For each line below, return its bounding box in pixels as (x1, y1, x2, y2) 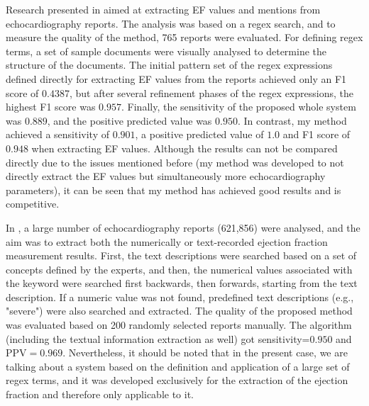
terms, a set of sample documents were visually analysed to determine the (6, 43, 327, 58)
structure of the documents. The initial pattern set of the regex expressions (6, 57, 333, 72)
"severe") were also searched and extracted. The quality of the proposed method (6, 303, 353, 318)
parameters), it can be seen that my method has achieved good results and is (6, 182, 341, 197)
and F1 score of (282, 127, 351, 142)
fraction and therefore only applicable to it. (6, 387, 194, 402)
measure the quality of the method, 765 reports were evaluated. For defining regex (6, 30, 363, 45)
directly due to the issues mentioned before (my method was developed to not (6, 154, 344, 169)
